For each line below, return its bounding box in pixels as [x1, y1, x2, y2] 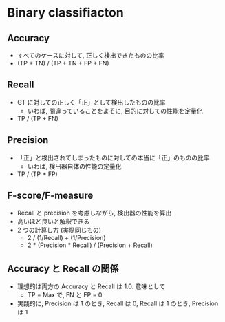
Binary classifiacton [7, 5, 124, 21]
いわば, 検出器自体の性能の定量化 [27, 162, 122, 170]
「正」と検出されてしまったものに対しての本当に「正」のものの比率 [17, 153, 210, 162]
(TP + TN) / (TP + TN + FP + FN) [17, 59, 109, 67]
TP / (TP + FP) [17, 170, 58, 178]
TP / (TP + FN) [17, 114, 58, 122]
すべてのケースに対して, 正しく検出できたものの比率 [17, 52, 165, 59]
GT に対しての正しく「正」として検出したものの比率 [17, 98, 166, 106]
